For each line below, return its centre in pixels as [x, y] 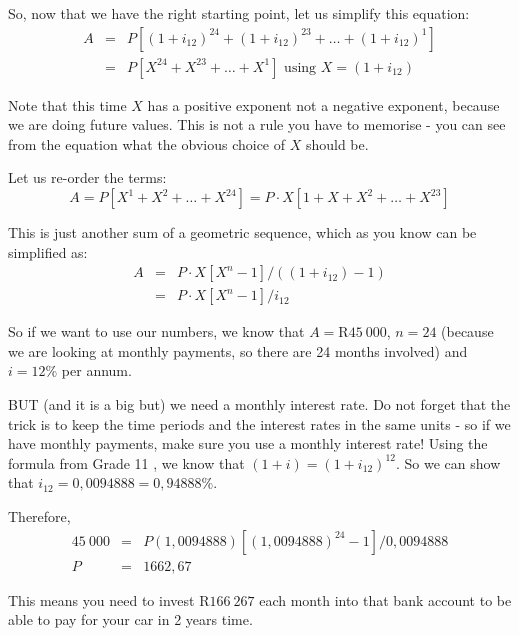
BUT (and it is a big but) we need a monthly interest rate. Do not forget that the [259, 404]
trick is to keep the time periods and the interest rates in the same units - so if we [259, 423]
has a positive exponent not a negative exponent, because [323, 104]
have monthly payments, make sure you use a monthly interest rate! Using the [248, 443]
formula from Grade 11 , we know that [126, 462]
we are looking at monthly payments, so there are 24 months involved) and [238, 350]
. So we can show [448, 462]
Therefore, [39, 516]
